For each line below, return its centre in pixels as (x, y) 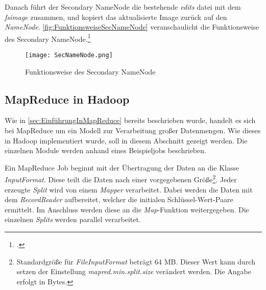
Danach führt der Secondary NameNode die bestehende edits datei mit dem (123, 7)
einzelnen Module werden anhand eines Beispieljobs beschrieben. (105, 150)
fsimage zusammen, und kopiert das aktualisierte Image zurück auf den (116, 17)
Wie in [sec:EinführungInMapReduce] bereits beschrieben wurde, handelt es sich (130, 120)
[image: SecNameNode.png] (69, 55)
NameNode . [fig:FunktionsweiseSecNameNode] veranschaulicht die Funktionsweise (132, 27)
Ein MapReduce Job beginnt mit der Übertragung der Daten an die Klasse (122, 167)
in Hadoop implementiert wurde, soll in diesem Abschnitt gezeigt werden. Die (126, 140)
